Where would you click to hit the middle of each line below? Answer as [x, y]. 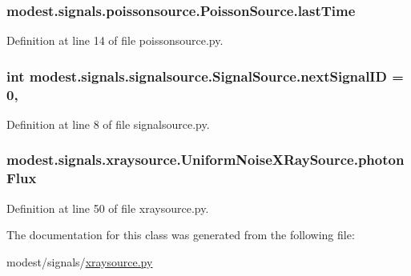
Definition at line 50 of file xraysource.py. [108, 208]
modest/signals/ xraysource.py [80, 261]
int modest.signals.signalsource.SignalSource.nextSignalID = [205, 76]
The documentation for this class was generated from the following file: [181, 235]
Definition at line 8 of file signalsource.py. [108, 124]
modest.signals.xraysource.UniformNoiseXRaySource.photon [205, 160]
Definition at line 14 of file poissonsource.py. [115, 40]
